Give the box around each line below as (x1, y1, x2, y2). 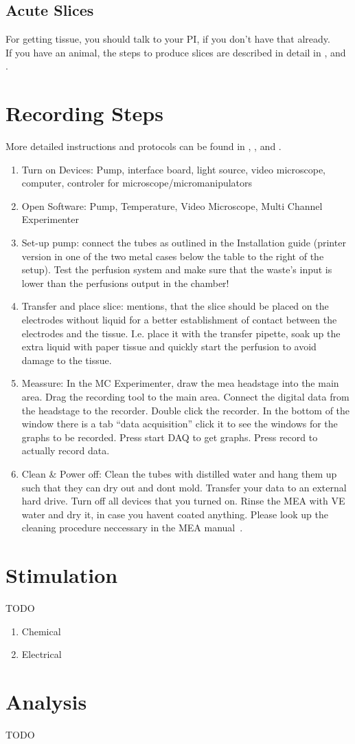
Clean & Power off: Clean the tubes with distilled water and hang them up (21, 466, 337, 480)
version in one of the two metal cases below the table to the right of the (21, 248, 324, 263)
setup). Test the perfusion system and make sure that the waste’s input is (21, 262, 332, 277)
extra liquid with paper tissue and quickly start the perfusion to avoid (21, 339, 317, 354)
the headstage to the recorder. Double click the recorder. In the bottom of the (21, 403, 350, 417)
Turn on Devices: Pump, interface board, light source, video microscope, (21, 162, 326, 176)
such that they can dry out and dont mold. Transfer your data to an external (21, 480, 347, 494)
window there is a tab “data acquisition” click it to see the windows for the (21, 416, 338, 431)
